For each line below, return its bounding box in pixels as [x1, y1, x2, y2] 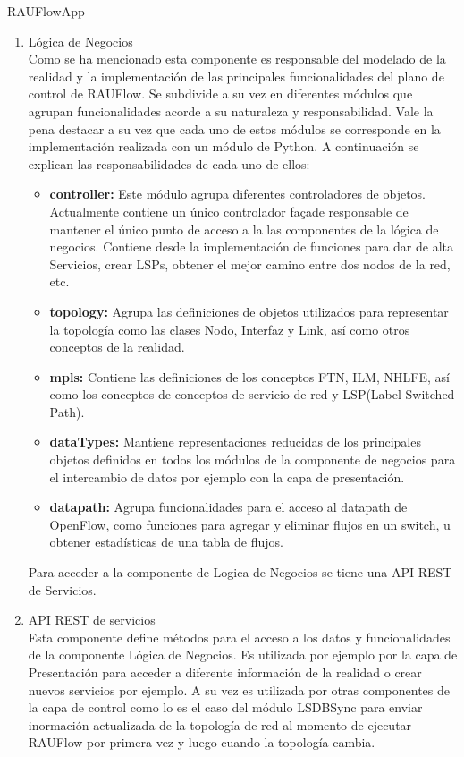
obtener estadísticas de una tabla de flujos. [49, 532, 283, 551]
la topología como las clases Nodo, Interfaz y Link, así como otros [49, 319, 410, 338]
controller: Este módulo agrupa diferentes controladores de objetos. [49, 184, 426, 203]
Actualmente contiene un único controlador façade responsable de [49, 201, 409, 220]
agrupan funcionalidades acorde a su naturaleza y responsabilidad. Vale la [28, 101, 434, 120]
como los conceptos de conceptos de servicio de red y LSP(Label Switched [49, 385, 455, 404]
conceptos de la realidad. [49, 337, 185, 356]
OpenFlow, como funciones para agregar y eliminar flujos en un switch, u [49, 515, 451, 533]
